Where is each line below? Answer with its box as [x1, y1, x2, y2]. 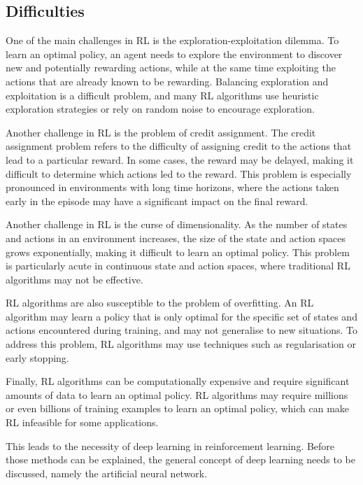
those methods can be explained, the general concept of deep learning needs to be [6, 452, 356, 467]
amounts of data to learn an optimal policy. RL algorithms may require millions [6, 387, 348, 402]
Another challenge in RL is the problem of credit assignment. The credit [6, 125, 316, 139]
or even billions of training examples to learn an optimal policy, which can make [6, 401, 350, 416]
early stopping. [6, 350, 69, 365]
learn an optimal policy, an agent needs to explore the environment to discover [6, 46, 343, 61]
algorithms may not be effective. [6, 272, 143, 286]
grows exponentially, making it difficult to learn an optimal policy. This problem [6, 244, 350, 259]
